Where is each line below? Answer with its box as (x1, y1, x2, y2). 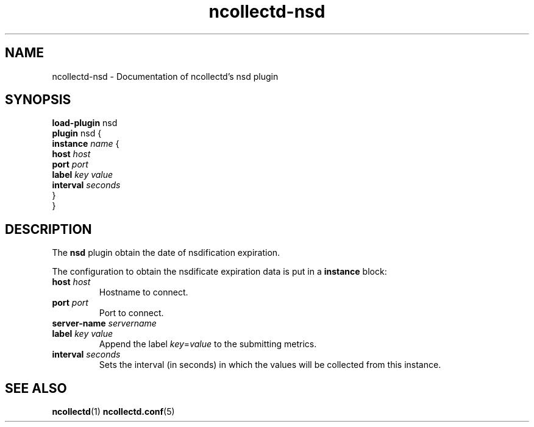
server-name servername (52, 318, 157, 329)
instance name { (52, 138, 119, 149)
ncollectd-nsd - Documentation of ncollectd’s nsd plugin (52, 71, 279, 82)
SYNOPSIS (5, 92, 71, 108)
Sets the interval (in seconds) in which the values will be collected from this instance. (99, 359, 441, 370)
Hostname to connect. (99, 287, 188, 298)
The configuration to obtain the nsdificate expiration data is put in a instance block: (52, 266, 387, 277)
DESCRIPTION (5, 221, 92, 237)
